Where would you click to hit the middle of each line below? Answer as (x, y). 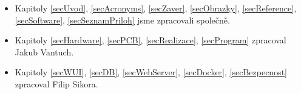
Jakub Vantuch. (44, 52)
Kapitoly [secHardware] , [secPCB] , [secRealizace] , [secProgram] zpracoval (150, 40)
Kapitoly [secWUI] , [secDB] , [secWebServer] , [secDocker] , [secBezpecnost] (151, 72)
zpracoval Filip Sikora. (56, 83)
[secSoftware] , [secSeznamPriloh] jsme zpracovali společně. (122, 20)
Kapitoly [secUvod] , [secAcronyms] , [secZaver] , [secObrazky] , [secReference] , (156, 8)
